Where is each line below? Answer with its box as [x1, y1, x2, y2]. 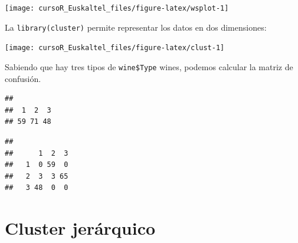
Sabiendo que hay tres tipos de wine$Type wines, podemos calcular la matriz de [5, 60, 293, 73]
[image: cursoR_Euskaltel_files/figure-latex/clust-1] [5, 44, 225, 52]
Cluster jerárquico [5, 216, 156, 240]
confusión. [5, 72, 41, 84]
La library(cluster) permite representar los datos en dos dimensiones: [5, 21, 267, 33]
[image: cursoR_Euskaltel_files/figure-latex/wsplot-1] [5, 4, 229, 12]
